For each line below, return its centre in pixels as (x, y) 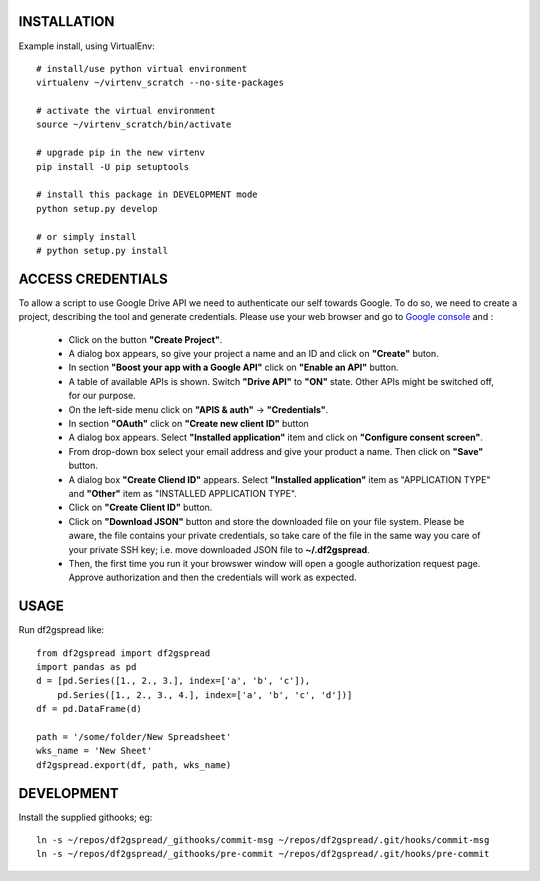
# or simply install (86, 236)
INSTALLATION (66, 21)
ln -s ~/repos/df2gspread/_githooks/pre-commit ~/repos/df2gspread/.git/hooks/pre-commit (263, 854)
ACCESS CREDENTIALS (93, 278)
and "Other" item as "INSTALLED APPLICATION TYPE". (182, 493)
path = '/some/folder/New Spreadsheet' (134, 736)
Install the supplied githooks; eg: (85, 817)
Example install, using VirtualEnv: (86, 46)
